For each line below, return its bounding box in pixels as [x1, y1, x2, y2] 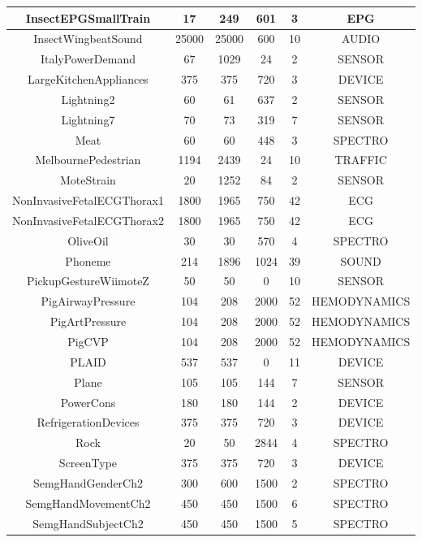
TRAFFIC [334, 151, 387, 168]
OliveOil [67, 232, 109, 249]
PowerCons [60, 393, 116, 410]
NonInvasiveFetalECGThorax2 [12, 211, 164, 228]
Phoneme [65, 252, 111, 269]
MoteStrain [60, 171, 116, 189]
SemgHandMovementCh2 [25, 494, 151, 511]
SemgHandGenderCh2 [32, 474, 143, 491]
